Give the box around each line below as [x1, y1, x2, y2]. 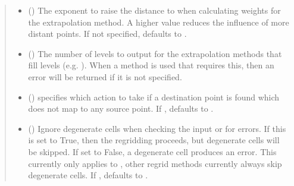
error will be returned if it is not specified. [28, 70, 182, 83]
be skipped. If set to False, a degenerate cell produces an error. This [28, 145, 277, 157]
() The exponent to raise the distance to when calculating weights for [28, 4, 281, 16]
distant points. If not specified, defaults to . [28, 27, 187, 40]
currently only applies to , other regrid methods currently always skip [28, 157, 282, 169]
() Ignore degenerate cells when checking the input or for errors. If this [28, 122, 286, 134]
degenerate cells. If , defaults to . [28, 169, 148, 181]
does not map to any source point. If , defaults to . [28, 102, 214, 115]
